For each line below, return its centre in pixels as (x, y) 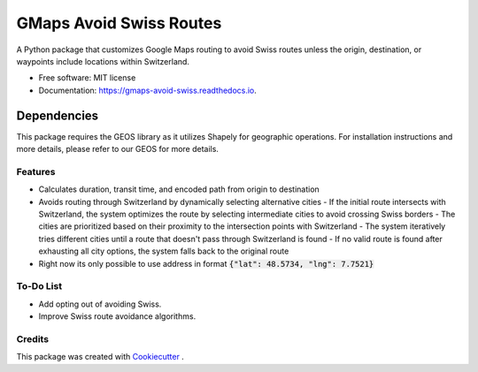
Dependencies (58, 115)
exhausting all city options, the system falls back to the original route (164, 251)
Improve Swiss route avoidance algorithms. (117, 316)
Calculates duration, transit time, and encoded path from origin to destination (179, 189)
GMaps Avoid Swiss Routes (119, 23)
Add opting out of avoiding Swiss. (100, 304)
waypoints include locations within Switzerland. (103, 61)
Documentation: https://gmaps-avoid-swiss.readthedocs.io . (147, 90)
